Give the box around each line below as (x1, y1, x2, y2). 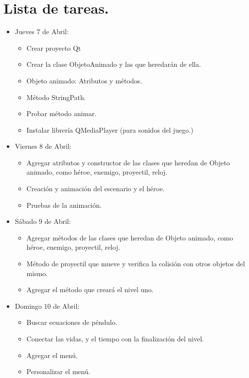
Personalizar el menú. (26, 366, 90, 377)
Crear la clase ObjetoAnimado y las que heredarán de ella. (26, 59, 201, 69)
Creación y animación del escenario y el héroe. (26, 183, 165, 194)
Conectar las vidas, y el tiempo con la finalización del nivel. (26, 334, 204, 343)
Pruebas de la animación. (26, 199, 102, 210)
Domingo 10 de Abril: (15, 300, 80, 311)
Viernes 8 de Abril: (15, 141, 71, 151)
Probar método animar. (26, 108, 97, 119)
